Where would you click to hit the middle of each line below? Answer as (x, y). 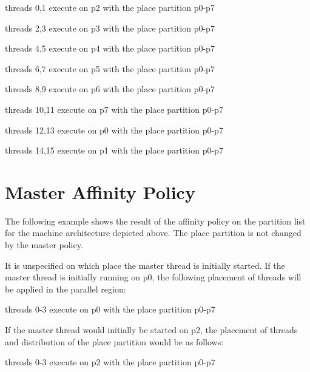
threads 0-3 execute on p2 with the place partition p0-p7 (110, 362)
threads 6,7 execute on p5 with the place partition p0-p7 (110, 68)
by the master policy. (44, 245)
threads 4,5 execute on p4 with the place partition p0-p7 (110, 48)
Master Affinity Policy (100, 191)
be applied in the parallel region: (66, 289)
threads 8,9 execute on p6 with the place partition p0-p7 (110, 89)
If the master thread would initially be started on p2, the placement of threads (151, 330)
